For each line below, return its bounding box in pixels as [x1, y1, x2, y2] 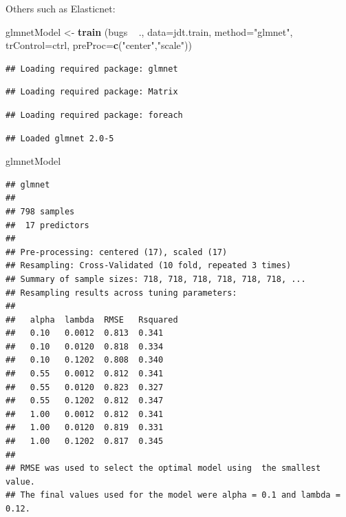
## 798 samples [6, 206, 75, 216]
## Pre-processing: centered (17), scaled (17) [6, 247, 228, 257]
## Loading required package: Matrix [6, 87, 178, 97]
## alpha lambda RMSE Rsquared [6, 314, 178, 325]
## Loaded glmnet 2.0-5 [6, 133, 114, 143]
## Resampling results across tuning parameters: [6, 287, 237, 298]
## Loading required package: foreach [6, 110, 183, 120]
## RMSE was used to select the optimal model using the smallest [6, 463, 321, 474]
